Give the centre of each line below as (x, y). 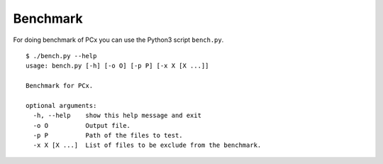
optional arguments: (61, 105)
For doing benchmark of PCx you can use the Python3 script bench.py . (118, 40)
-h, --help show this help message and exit (117, 116)
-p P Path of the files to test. (108, 136)
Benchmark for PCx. (60, 86)
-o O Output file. (82, 125)
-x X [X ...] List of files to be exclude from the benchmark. (147, 145)
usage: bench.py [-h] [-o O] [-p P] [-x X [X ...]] (117, 66)
